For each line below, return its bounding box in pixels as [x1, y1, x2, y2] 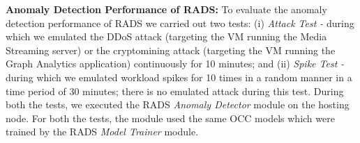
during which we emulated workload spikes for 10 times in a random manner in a [6, 69, 352, 84]
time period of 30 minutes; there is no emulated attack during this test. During [6, 83, 344, 98]
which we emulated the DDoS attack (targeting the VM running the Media [6, 29, 327, 44]
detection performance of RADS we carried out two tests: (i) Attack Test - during [6, 15, 354, 30]
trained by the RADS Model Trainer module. [6, 124, 199, 139]
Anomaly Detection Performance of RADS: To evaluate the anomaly [6, 2, 327, 16]
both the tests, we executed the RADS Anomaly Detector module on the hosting [6, 97, 350, 112]
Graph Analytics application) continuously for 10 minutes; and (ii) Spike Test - [6, 56, 345, 71]
